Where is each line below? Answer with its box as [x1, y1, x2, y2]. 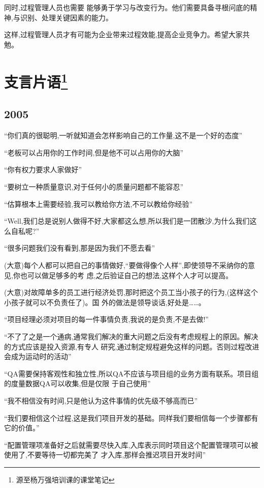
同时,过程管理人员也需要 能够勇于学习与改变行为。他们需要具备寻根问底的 [4, 2, 250, 12]
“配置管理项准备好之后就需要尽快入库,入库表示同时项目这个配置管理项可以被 [4, 439, 258, 450]
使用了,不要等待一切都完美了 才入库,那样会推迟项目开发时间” [4, 449, 206, 460]
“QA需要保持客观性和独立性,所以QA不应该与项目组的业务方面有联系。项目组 [4, 368, 259, 378]
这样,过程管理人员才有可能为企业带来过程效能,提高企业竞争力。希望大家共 [4, 29, 250, 40]
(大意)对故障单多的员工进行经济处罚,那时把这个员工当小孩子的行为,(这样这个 [4, 287, 258, 297]
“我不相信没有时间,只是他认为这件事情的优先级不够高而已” [4, 395, 198, 405]
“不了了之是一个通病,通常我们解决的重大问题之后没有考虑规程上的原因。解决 [4, 331, 258, 341]
